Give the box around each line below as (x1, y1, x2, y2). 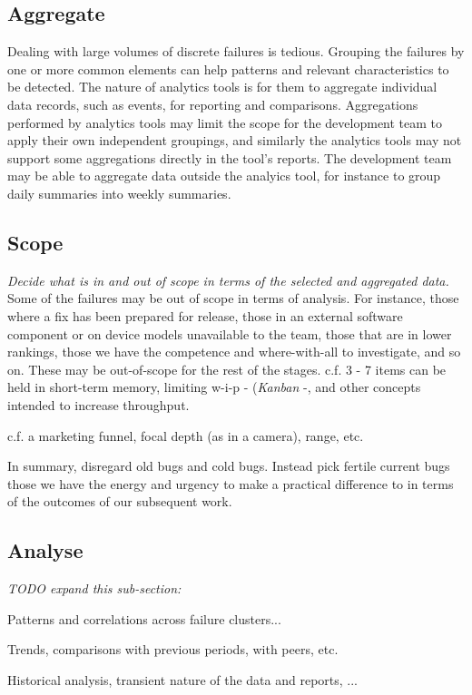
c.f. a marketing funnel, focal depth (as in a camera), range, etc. (7, 426, 364, 445)
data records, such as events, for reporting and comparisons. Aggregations (7, 94, 418, 113)
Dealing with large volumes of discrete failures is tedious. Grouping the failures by (7, 42, 465, 61)
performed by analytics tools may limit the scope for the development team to (7, 113, 443, 132)
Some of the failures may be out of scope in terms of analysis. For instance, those (7, 289, 459, 308)
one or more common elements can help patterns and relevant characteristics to (7, 59, 449, 78)
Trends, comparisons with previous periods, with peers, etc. (7, 640, 339, 659)
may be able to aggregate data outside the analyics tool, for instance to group (7, 166, 441, 185)
